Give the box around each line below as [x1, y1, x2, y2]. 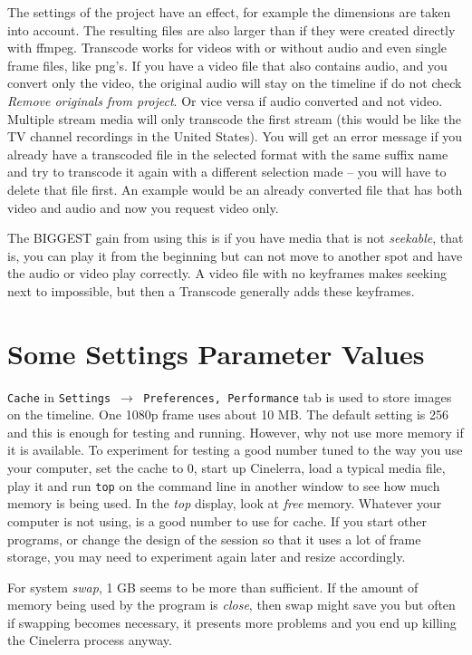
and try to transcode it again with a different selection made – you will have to [7, 162, 447, 181]
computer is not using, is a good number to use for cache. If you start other [7, 511, 427, 530]
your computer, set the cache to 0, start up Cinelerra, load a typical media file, [7, 458, 446, 477]
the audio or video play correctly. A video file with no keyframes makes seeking [7, 264, 447, 283]
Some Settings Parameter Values [7, 334, 425, 371]
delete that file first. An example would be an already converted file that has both [7, 179, 463, 198]
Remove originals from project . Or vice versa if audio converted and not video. [7, 91, 443, 110]
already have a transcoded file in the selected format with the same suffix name [7, 144, 448, 163]
